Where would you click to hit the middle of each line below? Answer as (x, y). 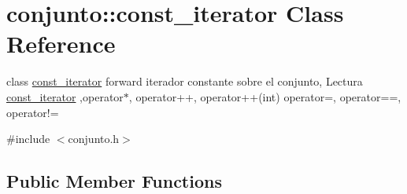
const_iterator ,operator (65, 96)
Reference (61, 44)
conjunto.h (94, 139)
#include (28, 139)
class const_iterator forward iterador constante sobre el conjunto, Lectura (185, 81)
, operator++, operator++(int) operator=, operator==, (265, 96)
